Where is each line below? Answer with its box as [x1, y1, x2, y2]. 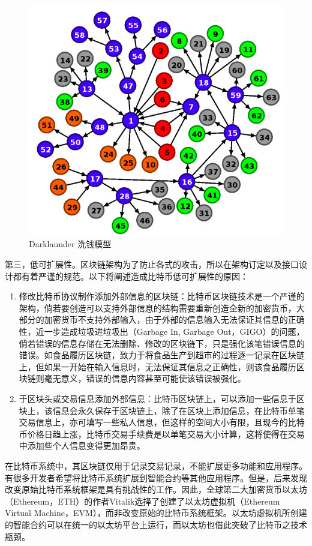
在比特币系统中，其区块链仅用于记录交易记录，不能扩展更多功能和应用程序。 [5, 459, 307, 472]
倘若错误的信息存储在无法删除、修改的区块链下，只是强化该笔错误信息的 [19, 337, 305, 349]
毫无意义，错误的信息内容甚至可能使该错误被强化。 [44, 372, 246, 385]
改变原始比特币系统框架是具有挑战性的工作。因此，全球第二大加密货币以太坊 [5, 483, 307, 496]
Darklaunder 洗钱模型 [29, 238, 112, 250]
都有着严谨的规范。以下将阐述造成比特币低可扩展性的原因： [13, 269, 248, 282]
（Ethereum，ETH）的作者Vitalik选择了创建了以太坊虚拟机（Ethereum [5, 494, 280, 507]
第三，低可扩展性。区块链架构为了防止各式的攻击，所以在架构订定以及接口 [5, 258, 299, 271]
